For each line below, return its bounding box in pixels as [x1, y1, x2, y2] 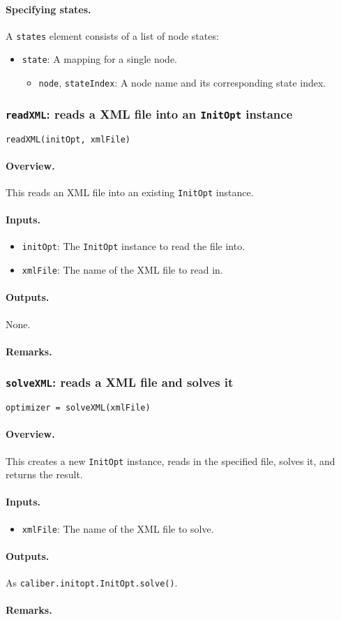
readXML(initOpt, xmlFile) [6, 134, 130, 145]
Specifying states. [6, 1, 91, 16]
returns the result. [6, 467, 83, 482]
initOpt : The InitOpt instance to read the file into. [22, 239, 245, 253]
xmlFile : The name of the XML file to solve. [22, 521, 214, 536]
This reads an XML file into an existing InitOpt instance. [6, 185, 254, 199]
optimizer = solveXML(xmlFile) [6, 403, 151, 413]
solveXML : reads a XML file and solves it [6, 374, 234, 391]
